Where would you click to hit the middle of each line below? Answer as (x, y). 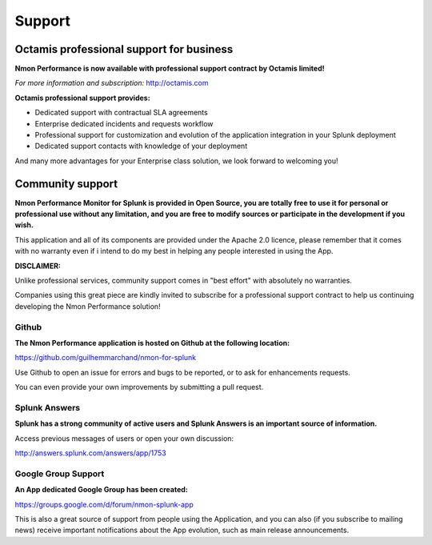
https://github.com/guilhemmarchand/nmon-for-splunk (106, 358)
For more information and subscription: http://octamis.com (112, 83)
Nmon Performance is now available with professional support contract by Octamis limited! (170, 69)
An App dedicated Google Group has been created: (101, 490)
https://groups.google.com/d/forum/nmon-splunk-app (104, 504)
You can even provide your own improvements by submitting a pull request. (139, 387)
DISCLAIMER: (38, 266)
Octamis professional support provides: (83, 98)
